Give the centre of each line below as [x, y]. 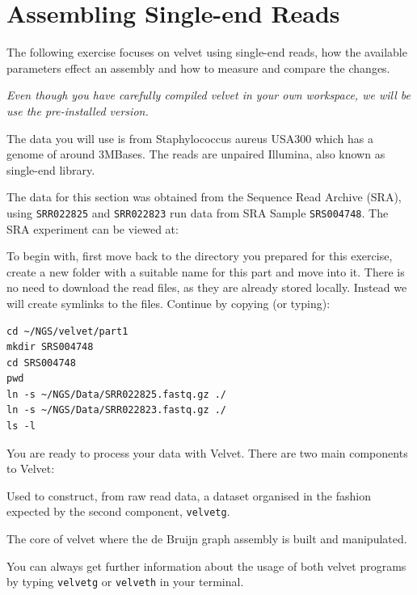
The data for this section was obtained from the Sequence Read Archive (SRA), [204, 197]
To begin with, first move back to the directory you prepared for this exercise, [200, 256]
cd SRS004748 [41, 363]
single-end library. [51, 169]
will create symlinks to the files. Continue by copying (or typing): [168, 303]
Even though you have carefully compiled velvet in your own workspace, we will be [208, 95]
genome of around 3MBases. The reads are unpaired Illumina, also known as [196, 154]
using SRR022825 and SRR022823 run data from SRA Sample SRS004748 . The [198, 212]
